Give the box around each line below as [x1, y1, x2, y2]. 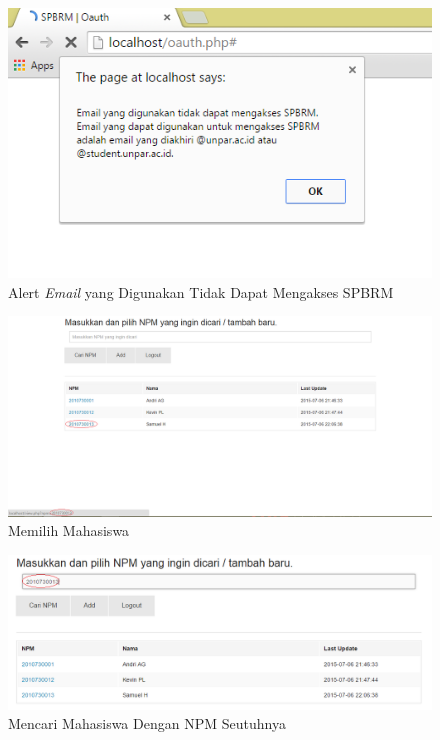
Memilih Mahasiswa [8, 520, 130, 541]
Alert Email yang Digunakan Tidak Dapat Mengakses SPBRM [8, 281, 394, 302]
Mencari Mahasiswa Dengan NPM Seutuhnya [8, 713, 286, 734]
